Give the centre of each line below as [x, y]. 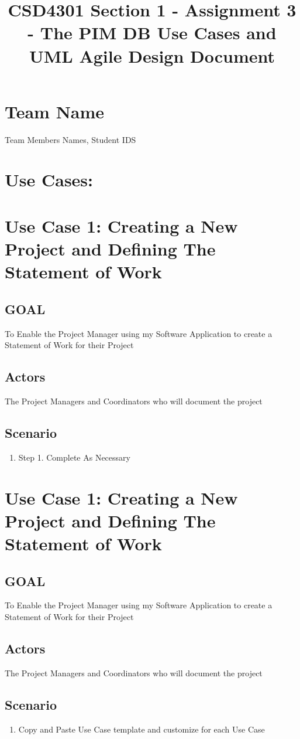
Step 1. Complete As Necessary [74, 457]
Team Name [55, 111]
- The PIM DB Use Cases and [152, 33]
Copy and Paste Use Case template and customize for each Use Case [142, 729]
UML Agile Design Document [152, 55]
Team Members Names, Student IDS [70, 139]
